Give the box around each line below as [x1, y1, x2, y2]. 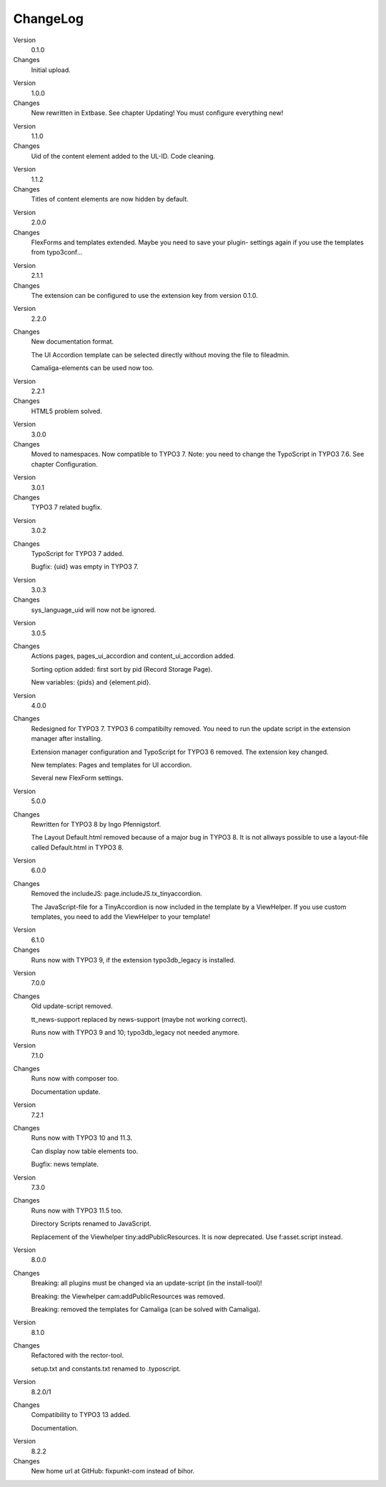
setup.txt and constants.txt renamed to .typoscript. [31, 1364, 182, 1373]
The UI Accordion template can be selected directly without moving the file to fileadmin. [31, 350, 290, 359]
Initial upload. [31, 65, 71, 74]
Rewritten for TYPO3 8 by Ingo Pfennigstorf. [31, 820, 161, 828]
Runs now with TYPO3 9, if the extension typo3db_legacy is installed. [31, 955, 236, 964]
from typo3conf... [31, 248, 83, 257]
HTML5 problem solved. [31, 407, 103, 415]
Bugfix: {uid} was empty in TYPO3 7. [31, 562, 139, 571]
